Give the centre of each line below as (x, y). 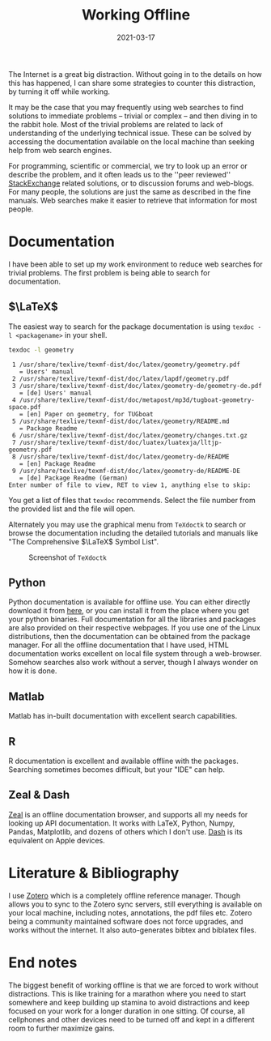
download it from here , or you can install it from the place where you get (129, 611)
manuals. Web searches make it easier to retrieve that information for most (133, 200)
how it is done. (33, 671)
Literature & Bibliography (94, 873)
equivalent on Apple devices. (57, 840)
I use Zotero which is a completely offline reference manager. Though (125, 895)
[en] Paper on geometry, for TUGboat (90, 414)
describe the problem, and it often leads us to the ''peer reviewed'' (120, 174)
